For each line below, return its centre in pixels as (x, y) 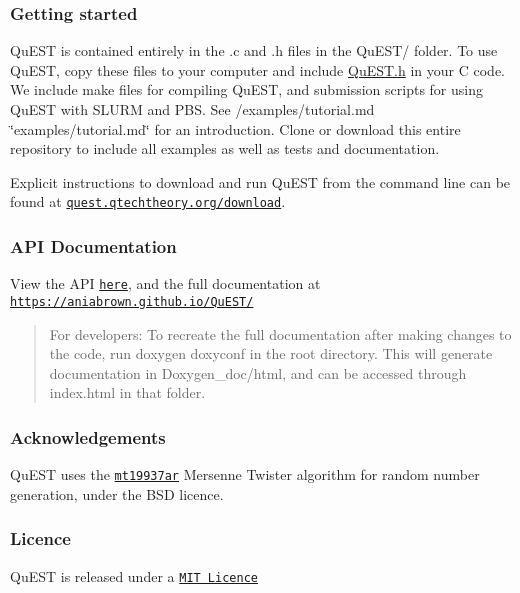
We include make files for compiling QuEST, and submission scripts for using (246, 89)
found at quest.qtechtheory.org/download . (148, 201)
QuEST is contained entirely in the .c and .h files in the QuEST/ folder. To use (254, 50)
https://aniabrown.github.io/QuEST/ (132, 301)
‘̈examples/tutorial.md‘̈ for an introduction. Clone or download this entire (235, 128)
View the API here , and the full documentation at (165, 283)
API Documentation (93, 245)
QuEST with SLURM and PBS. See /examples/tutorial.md (192, 109)
